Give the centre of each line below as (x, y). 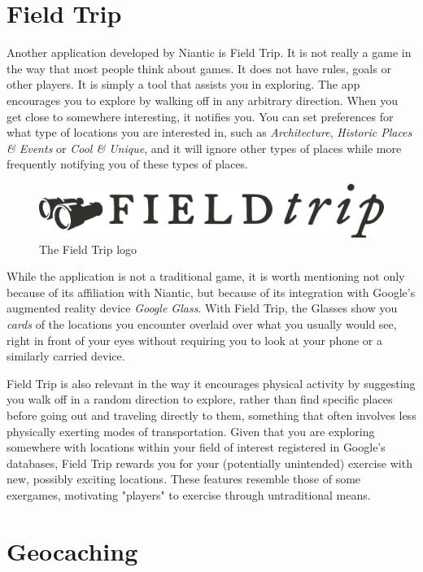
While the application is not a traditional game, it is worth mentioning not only (206, 276)
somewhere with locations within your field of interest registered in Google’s (196, 447)
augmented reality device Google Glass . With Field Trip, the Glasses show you (202, 308)
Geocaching (72, 550)
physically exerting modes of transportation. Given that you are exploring (191, 431)
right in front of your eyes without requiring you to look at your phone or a (195, 340)
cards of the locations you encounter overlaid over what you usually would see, (202, 323)
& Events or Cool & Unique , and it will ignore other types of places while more (204, 148)
